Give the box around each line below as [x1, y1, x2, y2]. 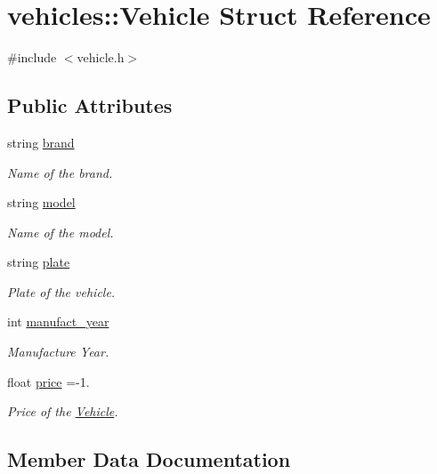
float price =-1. [7, 372, 90, 390]
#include [7, 48, 57, 67]
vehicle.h [77, 48, 125, 67]
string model [7, 193, 76, 212]
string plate [7, 253, 70, 271]
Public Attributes [7, 92, 173, 119]
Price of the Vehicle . [7, 402, 118, 421]
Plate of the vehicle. [7, 282, 116, 301]
